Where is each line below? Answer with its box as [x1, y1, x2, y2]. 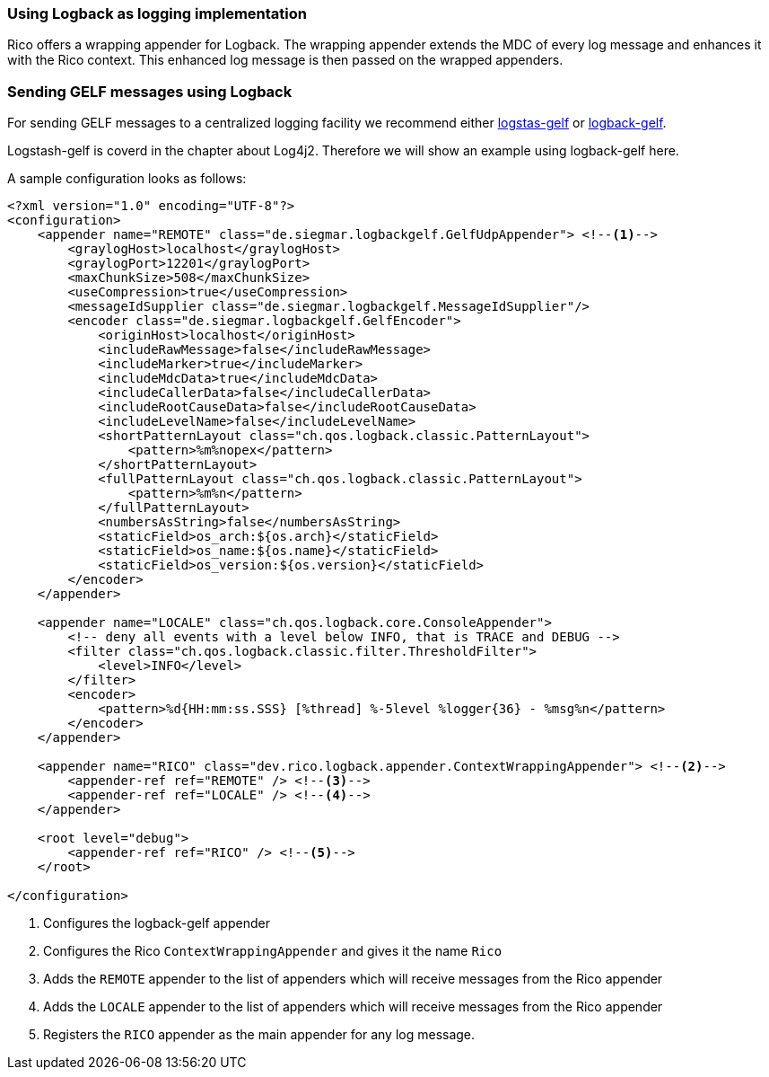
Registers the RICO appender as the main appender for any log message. [43, 1027, 476, 1043]
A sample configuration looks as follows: [7, 171, 247, 187]
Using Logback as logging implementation [7, 4, 307, 22]
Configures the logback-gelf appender [43, 915, 270, 931]
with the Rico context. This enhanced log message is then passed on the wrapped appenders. [7, 52, 564, 68]
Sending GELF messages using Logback [7, 82, 293, 101]
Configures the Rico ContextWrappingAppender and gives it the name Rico [43, 943, 502, 959]
